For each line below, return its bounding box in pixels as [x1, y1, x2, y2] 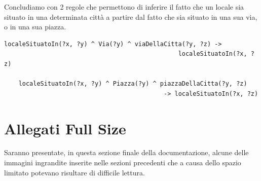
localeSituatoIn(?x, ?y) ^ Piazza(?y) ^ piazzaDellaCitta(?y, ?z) [18, 80, 247, 88]
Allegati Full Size [4, 118, 126, 138]
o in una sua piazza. [4, 21, 66, 32]
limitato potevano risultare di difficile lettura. [4, 167, 145, 177]
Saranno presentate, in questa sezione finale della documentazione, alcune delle [4, 147, 249, 158]
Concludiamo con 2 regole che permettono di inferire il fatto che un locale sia [4, 2, 244, 12]
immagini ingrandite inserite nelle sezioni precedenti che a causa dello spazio [4, 157, 241, 168]
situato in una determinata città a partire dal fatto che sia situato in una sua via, [4, 11, 257, 22]
